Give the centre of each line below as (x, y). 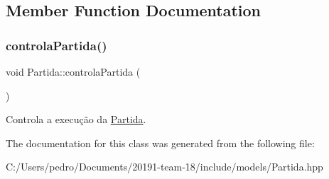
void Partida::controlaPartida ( (73, 71)
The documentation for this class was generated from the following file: (160, 143)
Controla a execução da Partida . (76, 119)
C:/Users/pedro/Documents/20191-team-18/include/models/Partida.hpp (164, 167)
